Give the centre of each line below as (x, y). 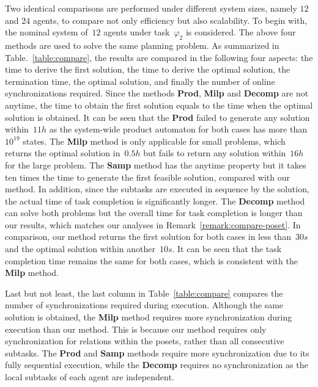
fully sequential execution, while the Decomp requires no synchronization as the (157, 365)
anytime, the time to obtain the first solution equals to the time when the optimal (159, 105)
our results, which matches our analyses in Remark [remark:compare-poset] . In (153, 224)
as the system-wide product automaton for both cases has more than (178, 129)
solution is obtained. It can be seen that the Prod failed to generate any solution (157, 117)
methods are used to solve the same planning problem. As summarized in (142, 45)
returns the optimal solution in (63, 153)
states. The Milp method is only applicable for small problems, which (154, 141)
